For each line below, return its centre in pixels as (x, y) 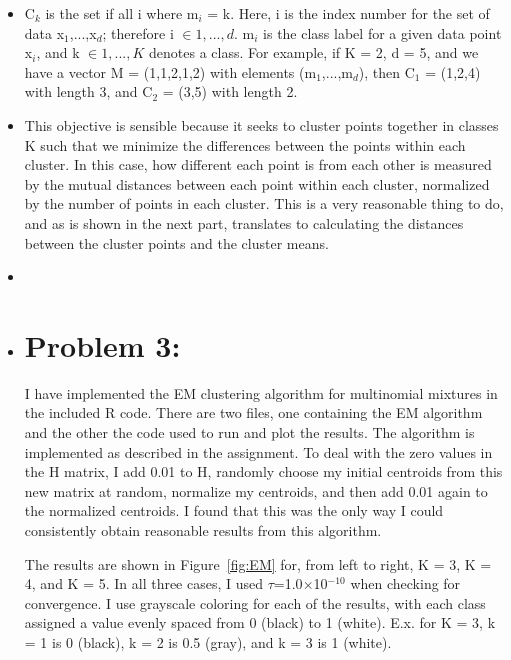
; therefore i (138, 32)
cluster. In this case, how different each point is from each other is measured (258, 164)
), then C (386, 71)
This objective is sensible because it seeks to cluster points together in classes (261, 124)
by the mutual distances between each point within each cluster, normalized (257, 183)
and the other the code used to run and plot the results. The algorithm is (249, 432)
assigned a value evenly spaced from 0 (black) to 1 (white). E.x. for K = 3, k (260, 622)
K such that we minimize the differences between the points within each (245, 144)
